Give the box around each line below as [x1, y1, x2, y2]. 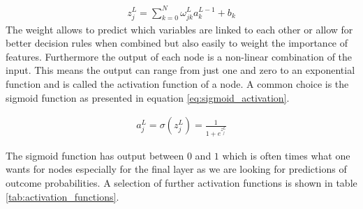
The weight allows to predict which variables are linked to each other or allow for [6, 22, 353, 36]
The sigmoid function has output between [6, 148, 184, 162]
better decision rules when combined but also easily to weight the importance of [6, 36, 348, 50]
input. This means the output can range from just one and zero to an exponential [6, 63, 355, 77]
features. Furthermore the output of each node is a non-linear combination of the [6, 49, 353, 63]
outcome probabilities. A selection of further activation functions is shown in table [6, 175, 357, 189]
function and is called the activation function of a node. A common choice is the [6, 77, 349, 91]
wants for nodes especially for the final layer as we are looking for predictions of [6, 162, 347, 176]
